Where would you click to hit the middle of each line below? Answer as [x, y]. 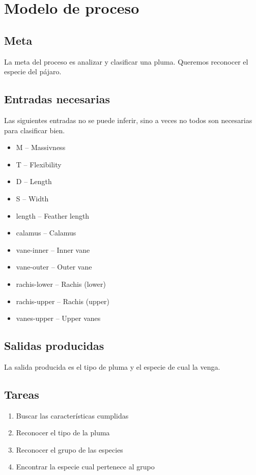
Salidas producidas [54, 346]
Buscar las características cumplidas [72, 415]
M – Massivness [41, 147]
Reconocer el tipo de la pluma [63, 433]
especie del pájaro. [33, 71]
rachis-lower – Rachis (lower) [61, 284]
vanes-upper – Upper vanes [58, 318]
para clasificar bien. [35, 130]
